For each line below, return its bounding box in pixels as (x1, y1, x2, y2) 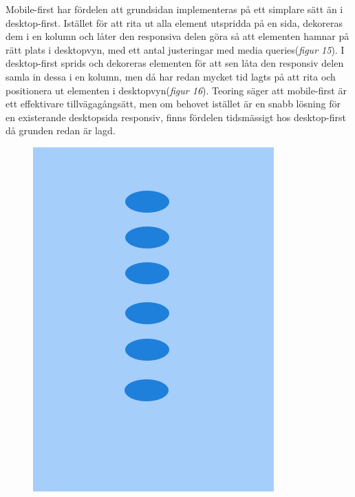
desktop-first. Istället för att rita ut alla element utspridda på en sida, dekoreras (6, 15, 343, 30)
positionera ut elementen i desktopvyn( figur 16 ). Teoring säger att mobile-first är (6, 83, 347, 97)
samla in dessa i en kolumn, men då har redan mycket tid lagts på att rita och (6, 69, 336, 83)
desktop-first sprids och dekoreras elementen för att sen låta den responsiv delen (6, 56, 344, 70)
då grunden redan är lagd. (6, 123, 116, 138)
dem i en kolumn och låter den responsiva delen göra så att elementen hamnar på (6, 29, 349, 43)
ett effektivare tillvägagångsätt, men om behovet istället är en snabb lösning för (6, 96, 341, 111)
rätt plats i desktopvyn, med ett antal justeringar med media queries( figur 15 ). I (6, 42, 345, 56)
